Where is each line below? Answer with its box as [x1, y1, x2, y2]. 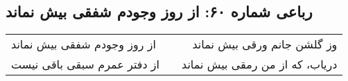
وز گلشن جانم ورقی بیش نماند [192, 36, 338, 53]
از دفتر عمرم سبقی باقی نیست [11, 56, 160, 73]
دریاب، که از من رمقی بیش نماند [182, 56, 338, 73]
